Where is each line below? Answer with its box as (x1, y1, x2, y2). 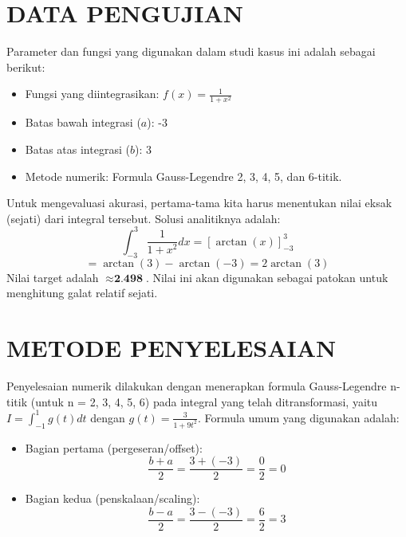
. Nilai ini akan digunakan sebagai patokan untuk (145, 268, 388, 285)
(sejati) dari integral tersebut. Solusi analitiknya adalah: (6, 210, 281, 226)
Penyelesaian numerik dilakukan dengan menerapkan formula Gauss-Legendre (6, 378, 387, 394)
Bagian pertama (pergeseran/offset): (25, 439, 203, 456)
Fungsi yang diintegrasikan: (25, 85, 160, 102)
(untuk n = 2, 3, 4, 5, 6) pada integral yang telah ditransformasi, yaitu (30, 393, 378, 410)
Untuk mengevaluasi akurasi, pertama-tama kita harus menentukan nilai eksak (6, 194, 392, 211)
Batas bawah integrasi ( (25, 114, 141, 131)
